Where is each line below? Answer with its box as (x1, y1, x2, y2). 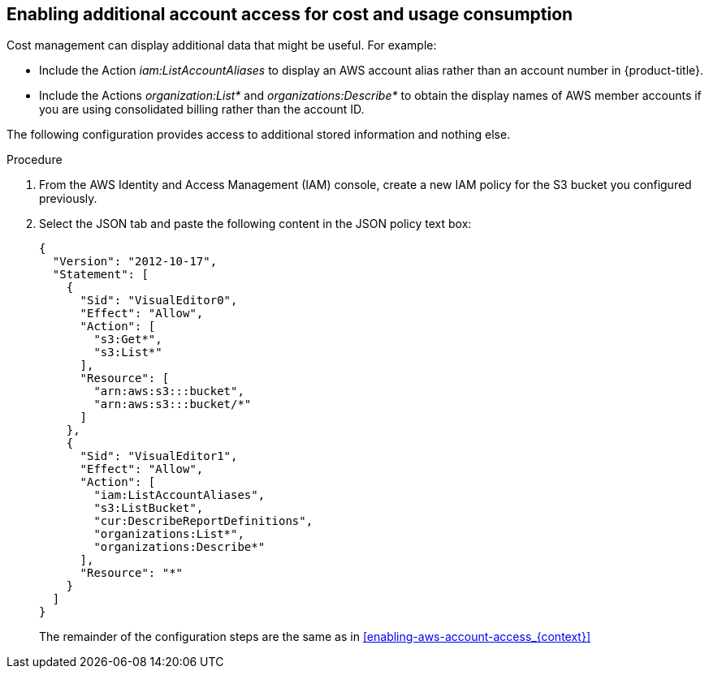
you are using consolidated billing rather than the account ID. (39, 102, 365, 117)
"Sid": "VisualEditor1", (80, 449, 238, 463)
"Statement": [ (52, 268, 149, 282)
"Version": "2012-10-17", (52, 255, 218, 269)
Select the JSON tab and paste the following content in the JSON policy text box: (39, 217, 472, 231)
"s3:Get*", (93, 333, 162, 346)
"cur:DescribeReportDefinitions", (93, 514, 313, 528)
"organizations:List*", (93, 527, 244, 541)
